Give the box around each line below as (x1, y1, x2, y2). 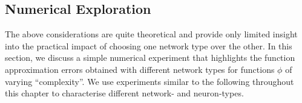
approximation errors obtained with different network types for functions (5, 63, 275, 75)
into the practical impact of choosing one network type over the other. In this (5, 39, 292, 52)
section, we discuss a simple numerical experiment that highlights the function (5, 51, 295, 64)
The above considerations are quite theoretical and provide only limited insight (5, 28, 298, 40)
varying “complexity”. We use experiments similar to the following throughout (5, 75, 294, 87)
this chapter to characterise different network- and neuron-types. (5, 87, 244, 99)
